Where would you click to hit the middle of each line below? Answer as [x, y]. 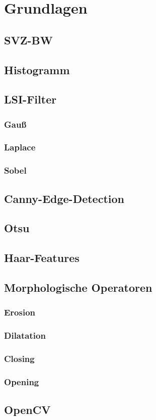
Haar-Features [42, 258]
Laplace [20, 147]
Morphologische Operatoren [78, 287]
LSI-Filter [30, 99]
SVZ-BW [28, 40]
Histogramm [37, 69]
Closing [19, 358]
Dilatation [25, 335]
